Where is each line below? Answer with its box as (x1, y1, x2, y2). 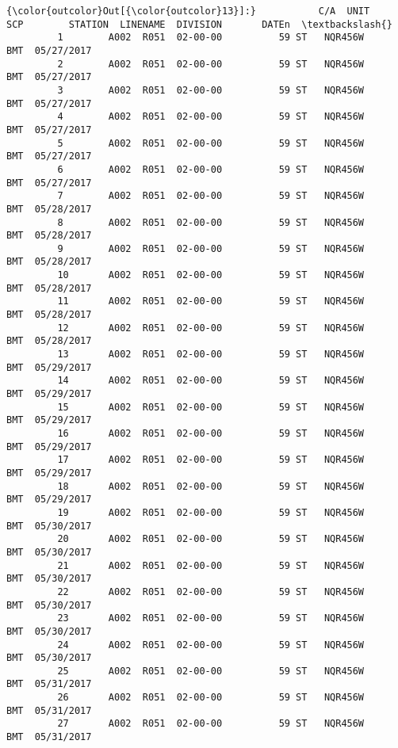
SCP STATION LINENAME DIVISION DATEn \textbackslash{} (6, 18, 392, 30)
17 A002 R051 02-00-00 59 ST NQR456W (57, 454, 365, 466)
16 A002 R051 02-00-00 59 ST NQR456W (57, 428, 365, 439)
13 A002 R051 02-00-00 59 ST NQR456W (57, 349, 365, 361)
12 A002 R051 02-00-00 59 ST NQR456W (57, 322, 365, 334)
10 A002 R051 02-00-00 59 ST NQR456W (57, 269, 365, 281)
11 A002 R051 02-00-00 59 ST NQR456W (57, 296, 365, 307)
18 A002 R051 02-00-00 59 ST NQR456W (57, 480, 365, 492)
